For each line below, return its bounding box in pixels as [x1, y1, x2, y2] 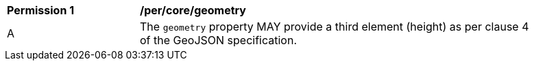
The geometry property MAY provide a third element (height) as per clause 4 [140, 20, 529, 33]
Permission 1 [7, 3, 75, 17]
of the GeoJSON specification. [140, 33, 298, 47]
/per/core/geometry [140, 3, 246, 17]
